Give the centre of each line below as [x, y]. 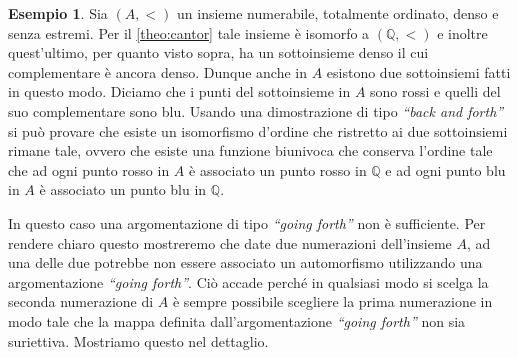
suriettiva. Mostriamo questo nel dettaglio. [138, 340]
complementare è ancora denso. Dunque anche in [157, 71]
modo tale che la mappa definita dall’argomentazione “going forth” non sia [237, 320]
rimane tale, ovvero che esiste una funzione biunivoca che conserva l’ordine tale [250, 150]
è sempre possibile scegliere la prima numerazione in [332, 301]
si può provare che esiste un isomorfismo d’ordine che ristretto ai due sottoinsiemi [258, 130]
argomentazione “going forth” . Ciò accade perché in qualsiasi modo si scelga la [248, 281]
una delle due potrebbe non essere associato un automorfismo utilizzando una [245, 262]
